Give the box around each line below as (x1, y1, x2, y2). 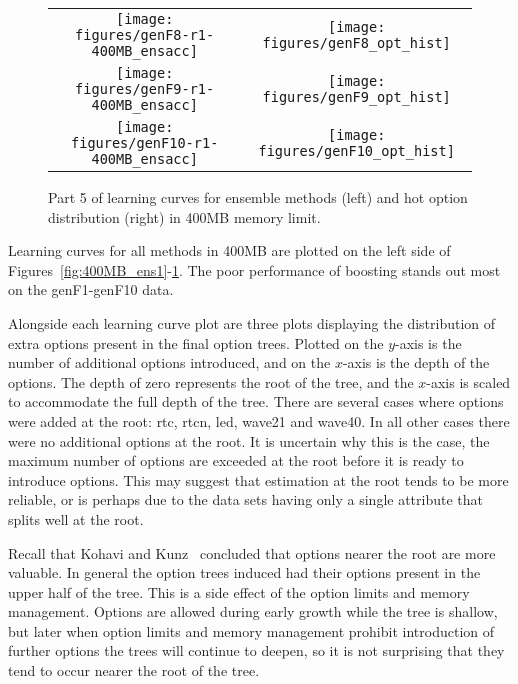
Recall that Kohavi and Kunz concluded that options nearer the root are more (8, 542, 496, 563)
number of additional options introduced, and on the (8, 352, 331, 373)
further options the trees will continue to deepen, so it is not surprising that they (8, 640, 505, 661)
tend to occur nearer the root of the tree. (8, 660, 260, 681)
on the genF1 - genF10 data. (8, 279, 174, 300)
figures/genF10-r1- (71, 135, 219, 151)
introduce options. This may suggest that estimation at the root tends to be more (8, 469, 509, 490)
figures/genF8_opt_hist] (262, 35, 451, 51)
